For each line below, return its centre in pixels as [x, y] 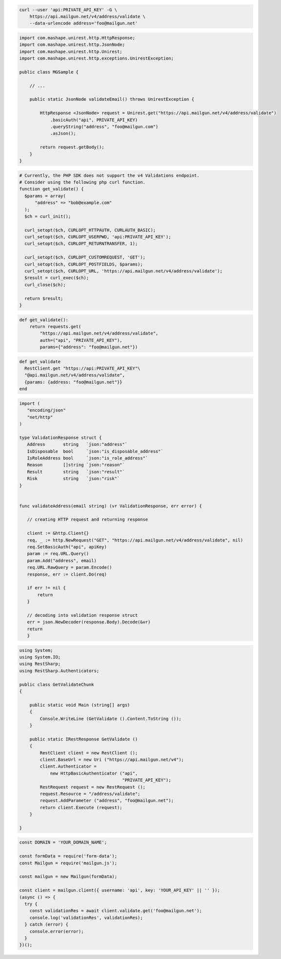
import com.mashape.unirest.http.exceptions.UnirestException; [97, 58]
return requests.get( [55, 326]
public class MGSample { [49, 72]
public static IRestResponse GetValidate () [84, 739]
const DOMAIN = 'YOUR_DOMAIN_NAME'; [63, 843]
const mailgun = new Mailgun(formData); [68, 877]
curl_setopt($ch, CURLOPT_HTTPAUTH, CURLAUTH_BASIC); [90, 230]
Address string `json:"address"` [77, 445]
